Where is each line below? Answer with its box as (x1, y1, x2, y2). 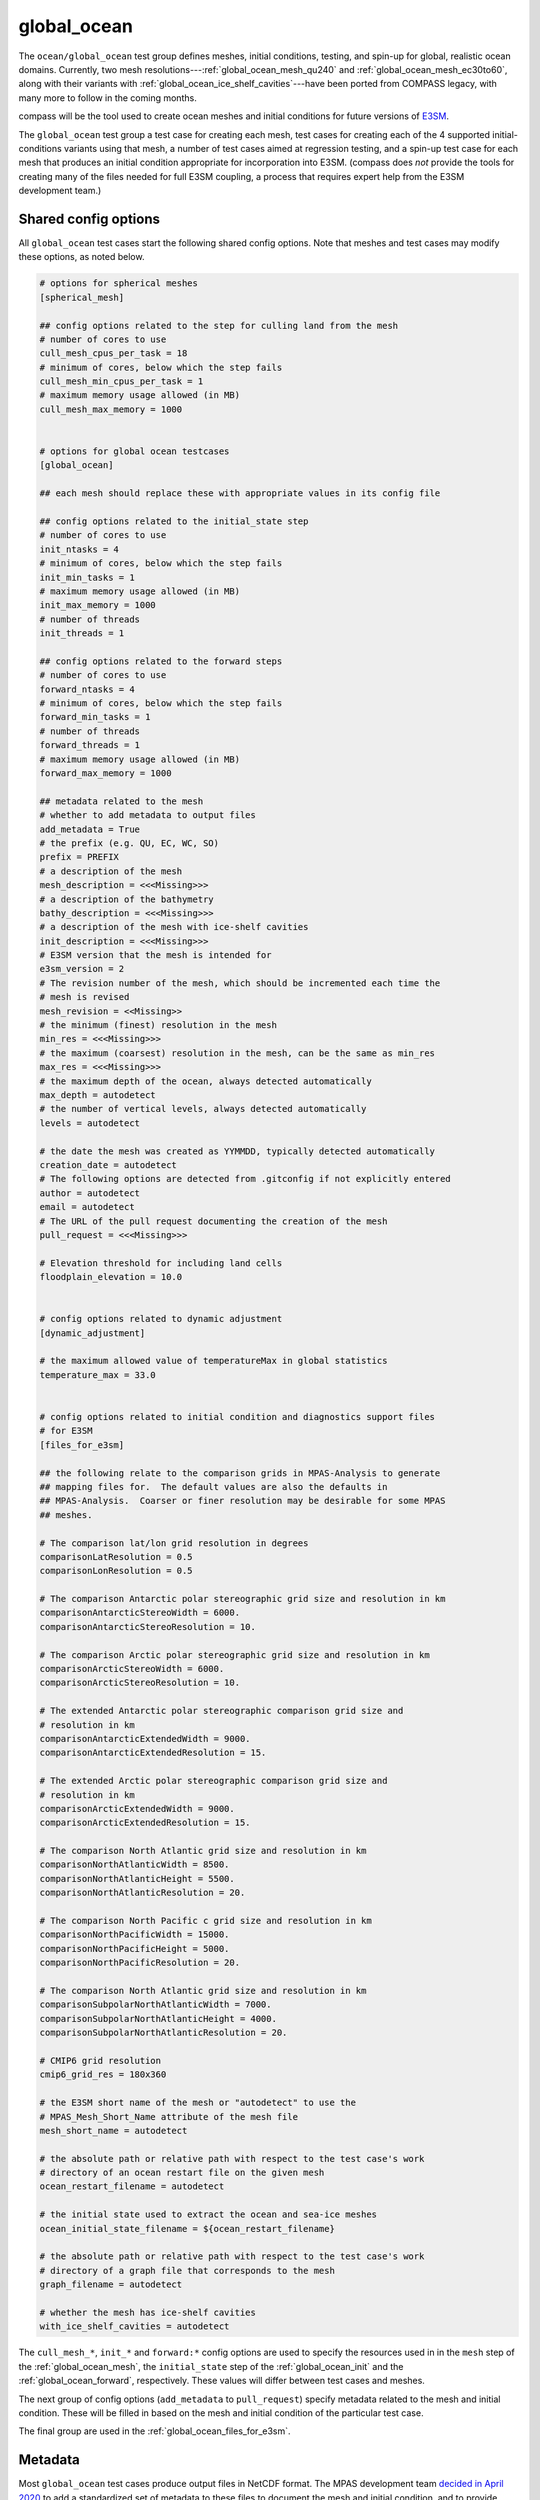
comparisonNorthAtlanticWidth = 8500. (39, 1859, 230, 1870)
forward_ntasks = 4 (39, 683, 135, 695)
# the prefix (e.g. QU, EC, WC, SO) (39, 837, 220, 849)
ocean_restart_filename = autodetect (39, 2181, 225, 2192)
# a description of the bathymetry (39, 893, 214, 905)
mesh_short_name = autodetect (39, 2125, 188, 2136)
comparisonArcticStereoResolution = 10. (39, 1677, 240, 1689)
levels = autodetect (39, 1117, 140, 1129)
